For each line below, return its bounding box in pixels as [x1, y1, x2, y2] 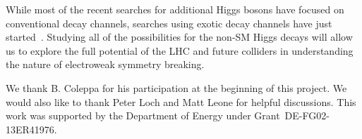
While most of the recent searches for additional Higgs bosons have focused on [6, 2, 344, 16]
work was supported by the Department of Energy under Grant [6, 108, 280, 123]
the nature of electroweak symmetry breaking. [6, 57, 205, 72]
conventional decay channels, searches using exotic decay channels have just [6, 15, 332, 30]
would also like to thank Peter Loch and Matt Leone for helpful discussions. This [6, 94, 356, 109]
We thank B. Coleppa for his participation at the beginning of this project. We [6, 80, 347, 95]
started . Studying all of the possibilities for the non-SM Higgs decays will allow [6, 29, 353, 44]
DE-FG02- [284, 108, 330, 123]
